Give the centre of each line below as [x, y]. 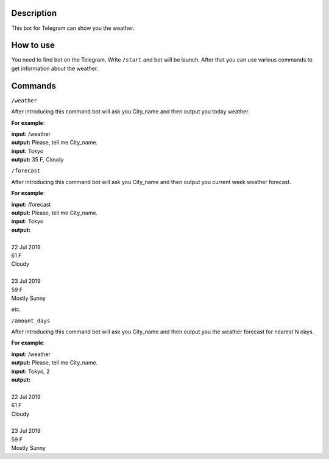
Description [34, 13]
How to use [33, 45]
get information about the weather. [55, 68]
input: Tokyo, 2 [30, 371]
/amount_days [31, 321]
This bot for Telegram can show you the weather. [73, 28]
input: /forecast [31, 204]
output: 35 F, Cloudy [37, 160]
